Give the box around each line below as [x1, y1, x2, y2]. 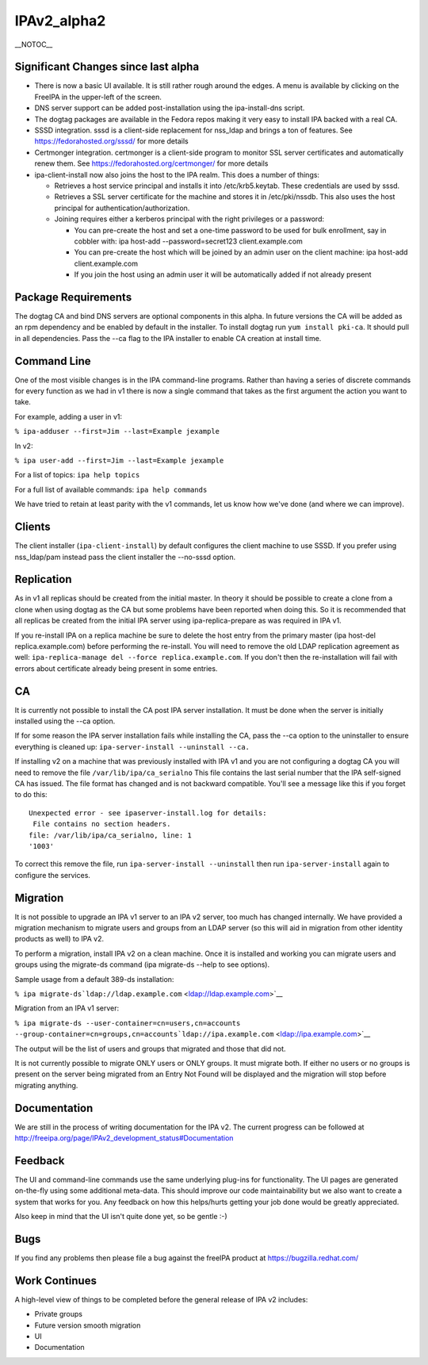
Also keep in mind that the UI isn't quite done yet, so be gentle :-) [14, 1212, 227, 1221]
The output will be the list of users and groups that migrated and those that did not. [14, 1044, 286, 1053]
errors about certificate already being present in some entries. [14, 663, 218, 673]
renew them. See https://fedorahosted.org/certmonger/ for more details [34, 159, 269, 168]
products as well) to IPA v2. [14, 934, 105, 944]
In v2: [14, 441, 33, 451]
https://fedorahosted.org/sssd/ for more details [34, 136, 189, 146]
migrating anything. [14, 1080, 78, 1090]
